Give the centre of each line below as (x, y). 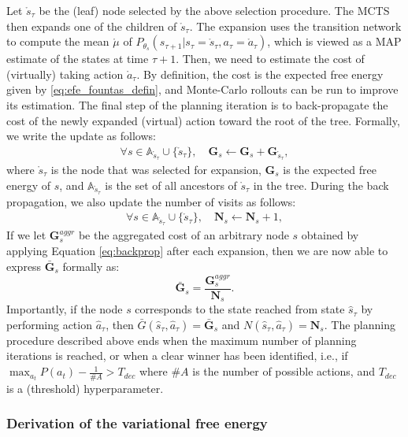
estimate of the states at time (78, 59)
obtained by (330, 235)
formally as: (91, 266)
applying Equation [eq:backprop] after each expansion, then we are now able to (197, 251)
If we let (26, 235)
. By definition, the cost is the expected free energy (260, 74)
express (24, 266)
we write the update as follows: (81, 136)
